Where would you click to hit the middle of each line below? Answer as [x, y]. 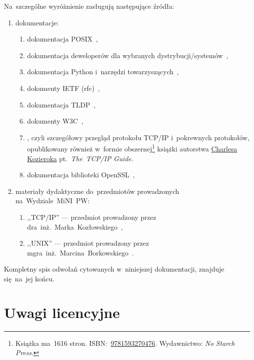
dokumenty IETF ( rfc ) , [63, 88]
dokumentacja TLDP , [61, 104]
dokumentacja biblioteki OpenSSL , [81, 175]
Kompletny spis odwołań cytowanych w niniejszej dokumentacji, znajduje [114, 269]
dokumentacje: [37, 22]
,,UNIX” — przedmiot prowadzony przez [88, 243]
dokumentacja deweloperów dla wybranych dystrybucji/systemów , [128, 55]
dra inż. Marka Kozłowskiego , [75, 226]
